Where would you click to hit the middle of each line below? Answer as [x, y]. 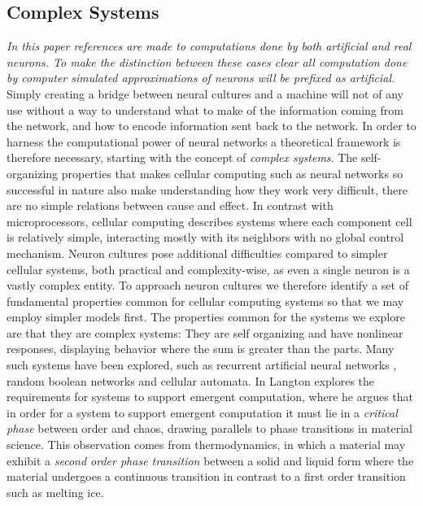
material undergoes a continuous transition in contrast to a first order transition [206, 476]
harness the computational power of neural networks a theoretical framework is [204, 141]
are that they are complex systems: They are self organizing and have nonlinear [205, 332]
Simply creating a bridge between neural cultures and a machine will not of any [205, 93]
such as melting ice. [55, 492]
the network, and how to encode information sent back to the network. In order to [211, 126]
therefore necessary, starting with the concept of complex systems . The [182, 157]
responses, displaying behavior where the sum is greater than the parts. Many [201, 349]
